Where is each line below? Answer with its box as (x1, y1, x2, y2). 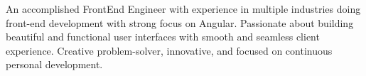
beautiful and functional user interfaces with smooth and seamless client (6, 29, 320, 44)
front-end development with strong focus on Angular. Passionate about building (6, 15, 354, 30)
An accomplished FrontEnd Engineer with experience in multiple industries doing (6, 1, 361, 16)
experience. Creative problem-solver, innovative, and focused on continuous (6, 43, 333, 58)
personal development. (6, 57, 103, 72)
